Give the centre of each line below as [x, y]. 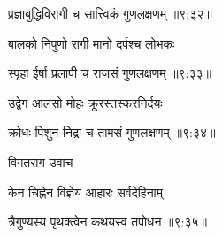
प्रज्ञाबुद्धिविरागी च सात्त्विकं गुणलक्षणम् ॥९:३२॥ [110, 13]
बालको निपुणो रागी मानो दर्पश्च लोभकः [92, 43]
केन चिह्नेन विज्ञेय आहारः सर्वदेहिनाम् [86, 191]
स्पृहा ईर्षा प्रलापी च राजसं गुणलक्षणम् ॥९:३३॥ [110, 73]
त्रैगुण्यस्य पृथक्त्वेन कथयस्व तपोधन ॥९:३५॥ [107, 222]
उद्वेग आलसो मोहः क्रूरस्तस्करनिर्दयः [85, 102]
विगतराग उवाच [41, 161]
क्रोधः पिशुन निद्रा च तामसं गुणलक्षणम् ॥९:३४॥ [112, 132]
